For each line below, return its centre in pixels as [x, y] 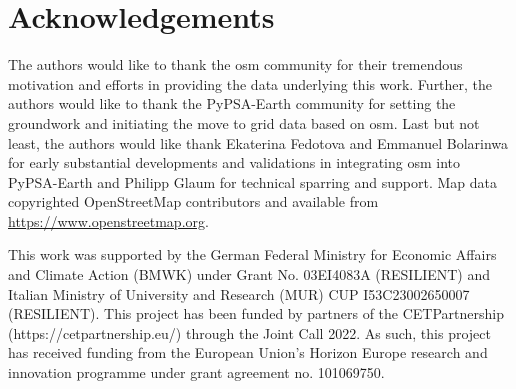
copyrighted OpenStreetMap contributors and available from [193, 201]
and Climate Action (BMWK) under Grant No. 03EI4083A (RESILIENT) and [249, 274]
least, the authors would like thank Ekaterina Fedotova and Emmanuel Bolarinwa [258, 142]
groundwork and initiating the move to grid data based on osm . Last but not [244, 122]
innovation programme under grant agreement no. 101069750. [196, 372]
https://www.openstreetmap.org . [108, 220]
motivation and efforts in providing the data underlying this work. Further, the [250, 83]
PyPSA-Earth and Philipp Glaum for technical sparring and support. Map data [253, 181]
